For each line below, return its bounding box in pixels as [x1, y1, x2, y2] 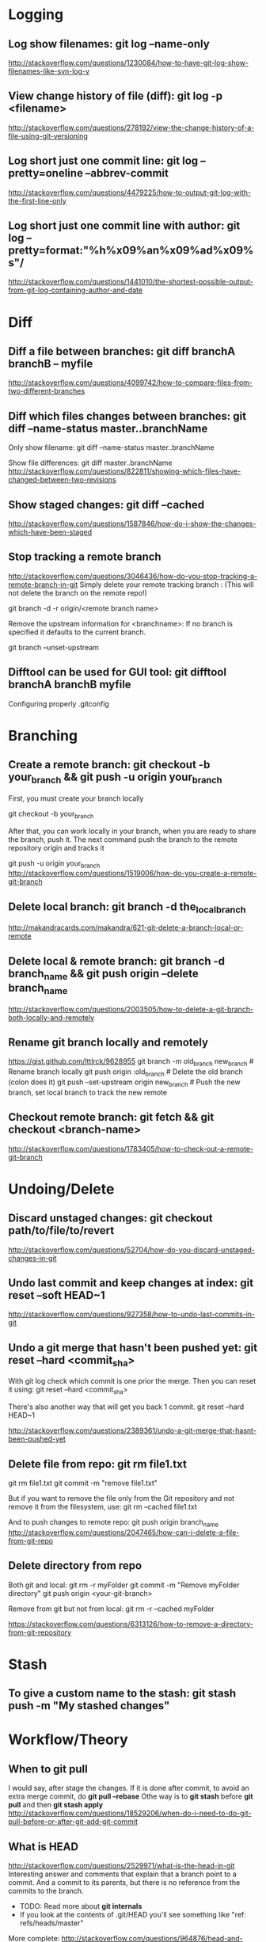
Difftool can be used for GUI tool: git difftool [8, 665, 227, 679]
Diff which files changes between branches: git [8, 409, 247, 423]
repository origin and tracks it [8, 843, 104, 852]
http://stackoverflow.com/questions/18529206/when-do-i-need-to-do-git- [8, 1808, 252, 1818]
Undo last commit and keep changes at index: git [8, 1277, 254, 1290]
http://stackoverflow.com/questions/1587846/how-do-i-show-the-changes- [8, 519, 256, 528]
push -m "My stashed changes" [8, 1699, 170, 1712]
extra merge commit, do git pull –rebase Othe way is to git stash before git [8, 1792, 253, 1801]
